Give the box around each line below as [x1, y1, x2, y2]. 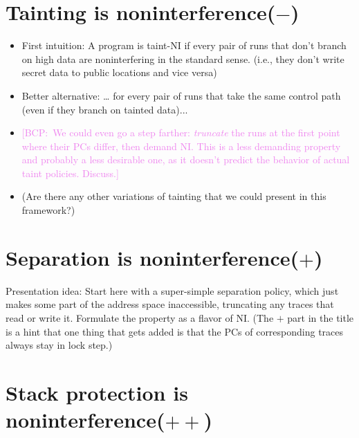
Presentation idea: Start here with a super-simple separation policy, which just [6, 283, 339, 298]
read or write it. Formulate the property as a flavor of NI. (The [6, 310, 274, 325]
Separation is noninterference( [6, 243, 300, 271]
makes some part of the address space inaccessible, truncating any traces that [6, 297, 334, 311]
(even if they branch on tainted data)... [21, 102, 188, 116]
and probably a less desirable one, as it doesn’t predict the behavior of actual [21, 152, 350, 167]
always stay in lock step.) [6, 338, 113, 352]
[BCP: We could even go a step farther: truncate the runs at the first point [21, 125, 340, 140]
